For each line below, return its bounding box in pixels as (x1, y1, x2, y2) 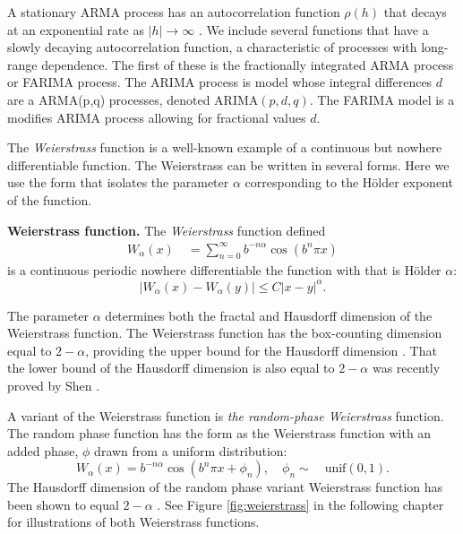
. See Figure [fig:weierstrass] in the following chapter (157, 495, 444, 513)
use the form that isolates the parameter (7, 173, 229, 192)
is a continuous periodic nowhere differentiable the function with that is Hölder (7, 261, 442, 280)
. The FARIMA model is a (309, 90, 455, 108)
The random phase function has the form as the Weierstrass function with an (7, 424, 432, 443)
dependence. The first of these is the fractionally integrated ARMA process (41, 55, 454, 73)
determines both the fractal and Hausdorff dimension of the (105, 306, 433, 324)
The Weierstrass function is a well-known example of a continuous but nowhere (7, 138, 442, 157)
